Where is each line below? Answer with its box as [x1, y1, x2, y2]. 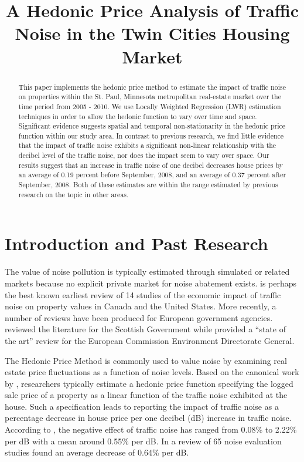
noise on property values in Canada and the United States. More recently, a [5, 300, 276, 312]
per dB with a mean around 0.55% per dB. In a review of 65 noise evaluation [5, 434, 282, 447]
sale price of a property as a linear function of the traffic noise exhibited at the [5, 389, 288, 401]
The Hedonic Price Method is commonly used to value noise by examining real [5, 354, 287, 366]
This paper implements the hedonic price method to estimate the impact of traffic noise [18, 82, 286, 92]
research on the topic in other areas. [18, 189, 129, 199]
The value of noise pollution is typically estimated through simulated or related [5, 265, 290, 278]
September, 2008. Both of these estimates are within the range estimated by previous [18, 180, 278, 190]
